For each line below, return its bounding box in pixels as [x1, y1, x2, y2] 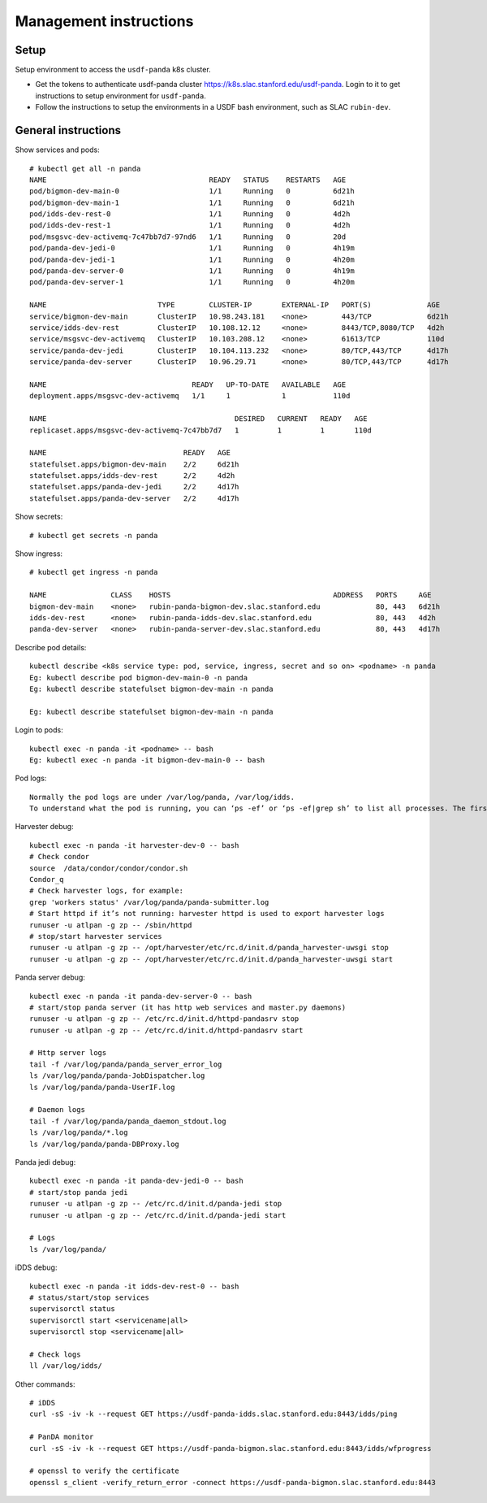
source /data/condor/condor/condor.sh [29, 863, 188, 873]
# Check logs [29, 1349, 81, 1359]
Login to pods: [15, 725, 64, 735]
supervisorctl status [29, 1305, 115, 1314]
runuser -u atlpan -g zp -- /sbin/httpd [29, 920, 192, 930]
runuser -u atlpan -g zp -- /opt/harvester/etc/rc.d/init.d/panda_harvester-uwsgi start [29, 954, 394, 963]
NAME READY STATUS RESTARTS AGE [29, 175, 347, 185]
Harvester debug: [15, 822, 74, 832]
